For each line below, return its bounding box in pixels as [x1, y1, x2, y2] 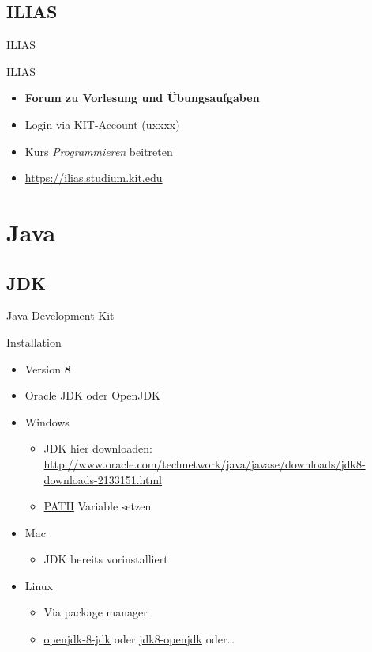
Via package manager [43, 604, 148, 620]
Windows [24, 413, 70, 430]
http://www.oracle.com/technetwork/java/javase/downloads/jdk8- [43, 455, 366, 472]
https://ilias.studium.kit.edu [24, 169, 163, 186]
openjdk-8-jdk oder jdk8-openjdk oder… [43, 631, 235, 647]
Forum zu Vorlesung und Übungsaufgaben [24, 89, 260, 106]
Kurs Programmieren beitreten [24, 142, 173, 159]
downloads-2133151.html [43, 471, 163, 487]
